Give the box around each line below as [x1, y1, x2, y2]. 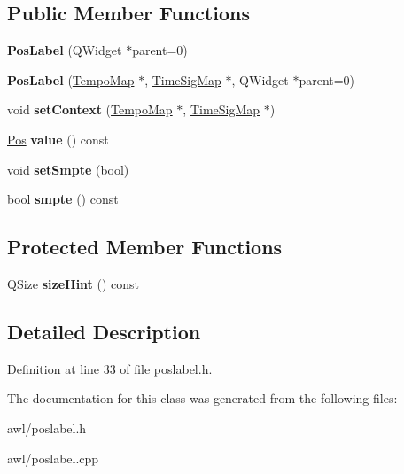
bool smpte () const [7, 190, 119, 208]
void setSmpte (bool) [7, 159, 129, 178]
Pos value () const [7, 129, 109, 148]
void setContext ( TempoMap [7, 100, 173, 119]
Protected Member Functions [7, 233, 283, 260]
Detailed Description [7, 317, 201, 345]
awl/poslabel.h [7, 418, 87, 437]
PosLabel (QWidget [7, 41, 122, 59]
